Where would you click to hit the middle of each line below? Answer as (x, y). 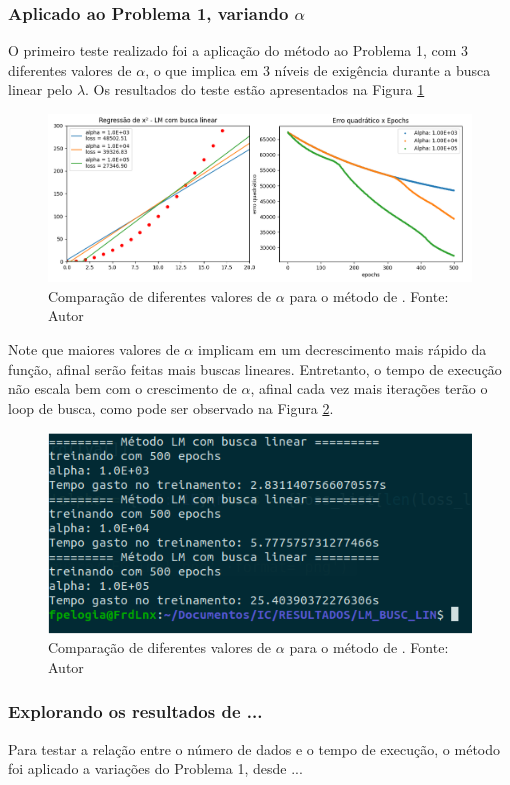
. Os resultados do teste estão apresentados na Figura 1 (255, 89)
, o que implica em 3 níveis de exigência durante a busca (318, 69)
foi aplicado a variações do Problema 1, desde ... (155, 768)
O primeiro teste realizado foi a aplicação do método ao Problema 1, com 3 (238, 50)
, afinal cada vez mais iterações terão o (369, 388)
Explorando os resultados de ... (135, 711)
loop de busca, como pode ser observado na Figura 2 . (171, 407)
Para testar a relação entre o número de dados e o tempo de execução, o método (254, 748)
